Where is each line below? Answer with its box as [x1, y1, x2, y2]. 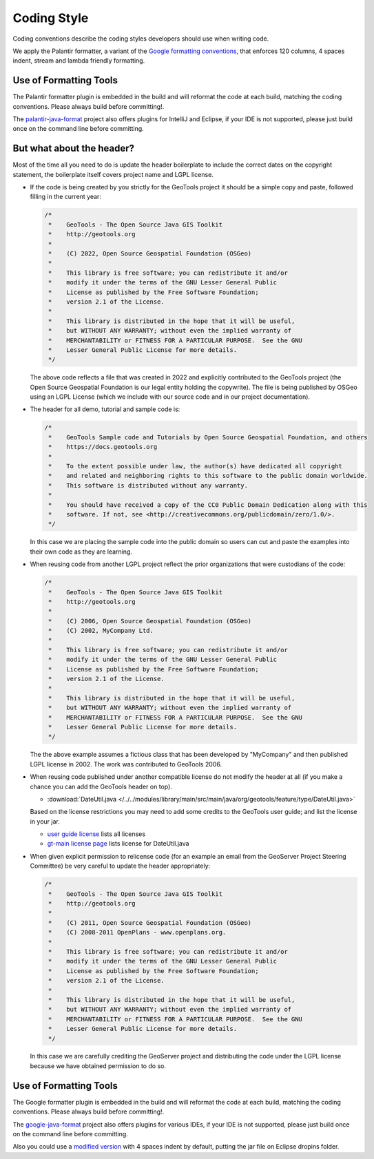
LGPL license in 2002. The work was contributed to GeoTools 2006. [30, 760, 222, 768]
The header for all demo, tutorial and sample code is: [30, 405, 180, 413]
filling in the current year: [30, 193, 101, 201]
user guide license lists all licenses [47, 830, 146, 838]
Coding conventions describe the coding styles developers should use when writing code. [12, 34, 269, 43]
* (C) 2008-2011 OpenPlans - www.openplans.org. [48, 928, 227, 937]
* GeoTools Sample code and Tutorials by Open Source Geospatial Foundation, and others [48, 433, 368, 441]
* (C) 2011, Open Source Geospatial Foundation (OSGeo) [48, 919, 252, 926]
